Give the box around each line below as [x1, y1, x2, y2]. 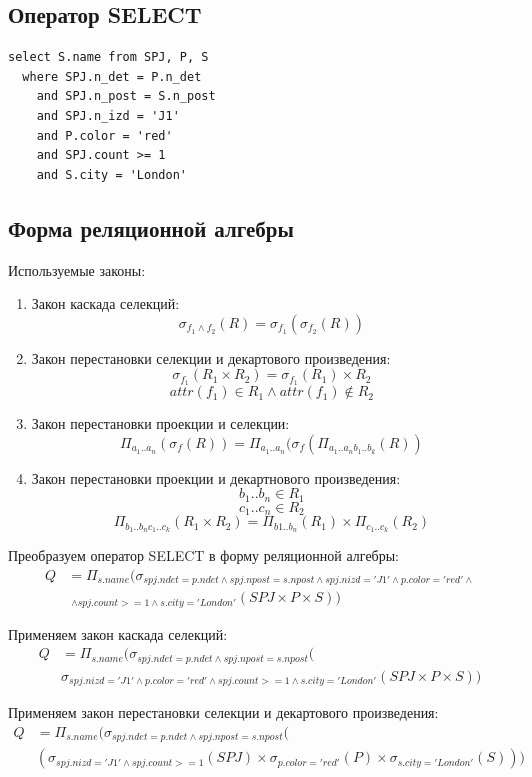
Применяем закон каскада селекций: [8, 623, 228, 644]
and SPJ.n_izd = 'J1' [36, 108, 180, 123]
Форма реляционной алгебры [8, 212, 294, 243]
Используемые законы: [8, 259, 146, 280]
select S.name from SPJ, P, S [8, 50, 209, 65]
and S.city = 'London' [36, 167, 187, 182]
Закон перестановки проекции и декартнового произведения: [31, 467, 401, 488]
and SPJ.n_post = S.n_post [36, 89, 216, 104]
